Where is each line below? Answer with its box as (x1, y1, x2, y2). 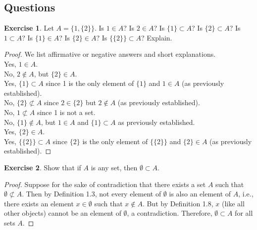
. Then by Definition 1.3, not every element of (22, 189, 161, 199)
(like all (221, 198, 245, 208)
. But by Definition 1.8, (142, 198, 213, 208)
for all (235, 208, 253, 218)
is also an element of (169, 189, 231, 199)
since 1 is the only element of (46, 78, 134, 88)
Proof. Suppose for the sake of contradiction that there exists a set (4, 179, 206, 189)
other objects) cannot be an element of (4, 208, 121, 218)
